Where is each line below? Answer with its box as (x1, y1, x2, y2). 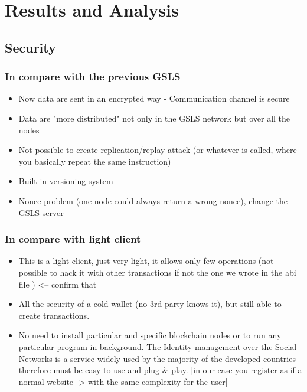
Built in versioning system (18, 175, 113, 187)
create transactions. (18, 309, 90, 321)
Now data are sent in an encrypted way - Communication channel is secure (18, 92, 290, 104)
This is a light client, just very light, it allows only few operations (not (18, 254, 274, 267)
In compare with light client (5, 231, 141, 246)
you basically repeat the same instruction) (18, 155, 171, 167)
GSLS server (18, 206, 64, 218)
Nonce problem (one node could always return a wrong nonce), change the (18, 194, 288, 207)
